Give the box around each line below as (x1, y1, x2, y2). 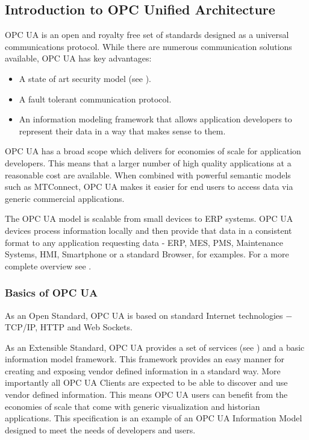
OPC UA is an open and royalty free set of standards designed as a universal (5, 28, 289, 41)
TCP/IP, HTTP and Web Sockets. (5, 321, 133, 333)
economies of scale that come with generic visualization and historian (5, 400, 260, 412)
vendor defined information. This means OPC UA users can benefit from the (5, 388, 288, 401)
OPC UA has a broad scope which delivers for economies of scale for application (5, 145, 301, 157)
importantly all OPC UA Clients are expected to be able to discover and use (5, 376, 288, 389)
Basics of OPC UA (5, 285, 98, 300)
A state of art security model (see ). (19, 72, 152, 84)
